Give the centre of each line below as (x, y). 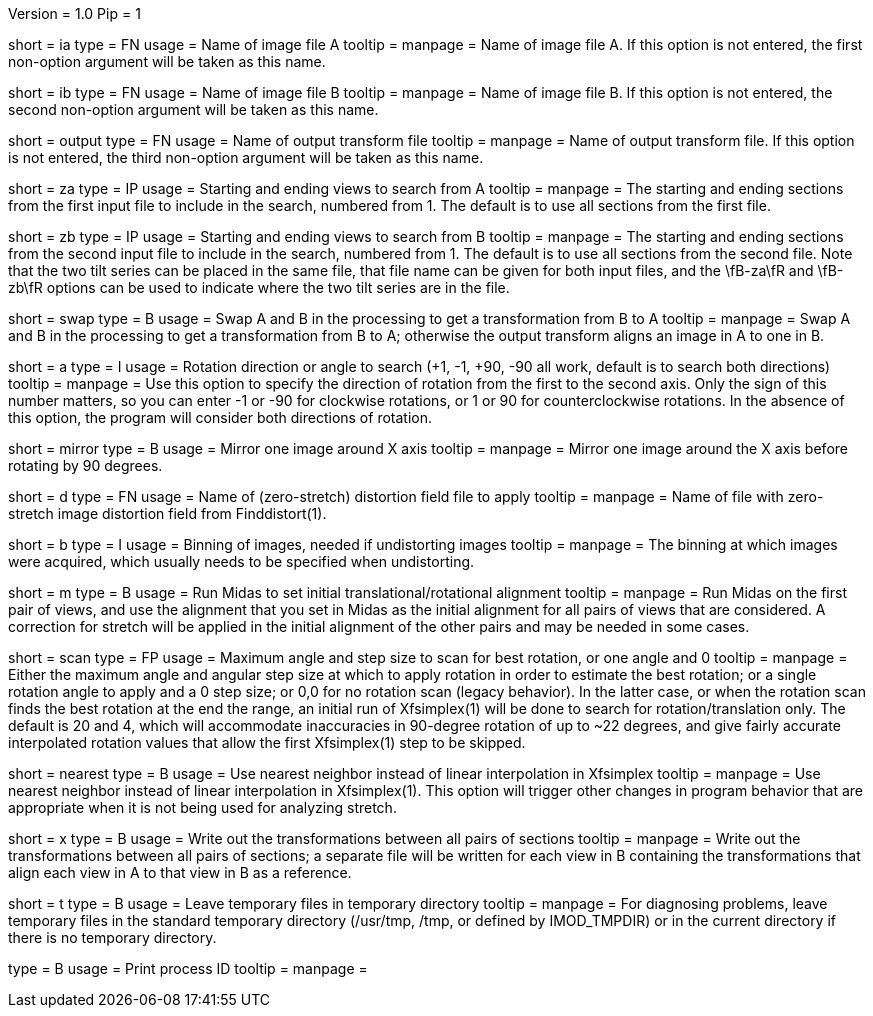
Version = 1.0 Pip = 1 (74, 13)
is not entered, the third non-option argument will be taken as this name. (246, 157)
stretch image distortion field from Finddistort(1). (167, 513)
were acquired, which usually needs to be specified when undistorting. (241, 561)
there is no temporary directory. (112, 937)
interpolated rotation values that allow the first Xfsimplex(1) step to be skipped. (267, 742)
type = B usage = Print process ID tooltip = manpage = (188, 968)
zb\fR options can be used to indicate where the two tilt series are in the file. (259, 287)
